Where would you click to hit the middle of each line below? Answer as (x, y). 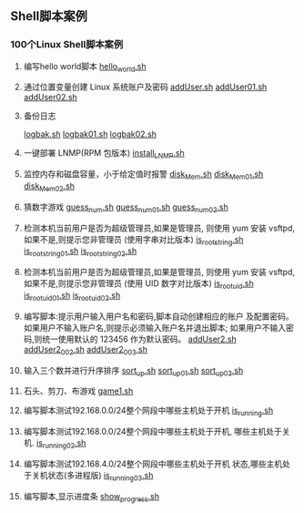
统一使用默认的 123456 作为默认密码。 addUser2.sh (139, 339)
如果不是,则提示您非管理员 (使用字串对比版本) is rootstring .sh (133, 240)
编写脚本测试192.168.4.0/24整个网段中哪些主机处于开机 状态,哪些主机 (153, 464)
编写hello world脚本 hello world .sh (85, 67)
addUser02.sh (51, 97)
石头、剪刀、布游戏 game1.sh (78, 391)
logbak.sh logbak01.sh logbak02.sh (90, 134)
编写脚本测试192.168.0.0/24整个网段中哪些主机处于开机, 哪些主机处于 (153, 432)
